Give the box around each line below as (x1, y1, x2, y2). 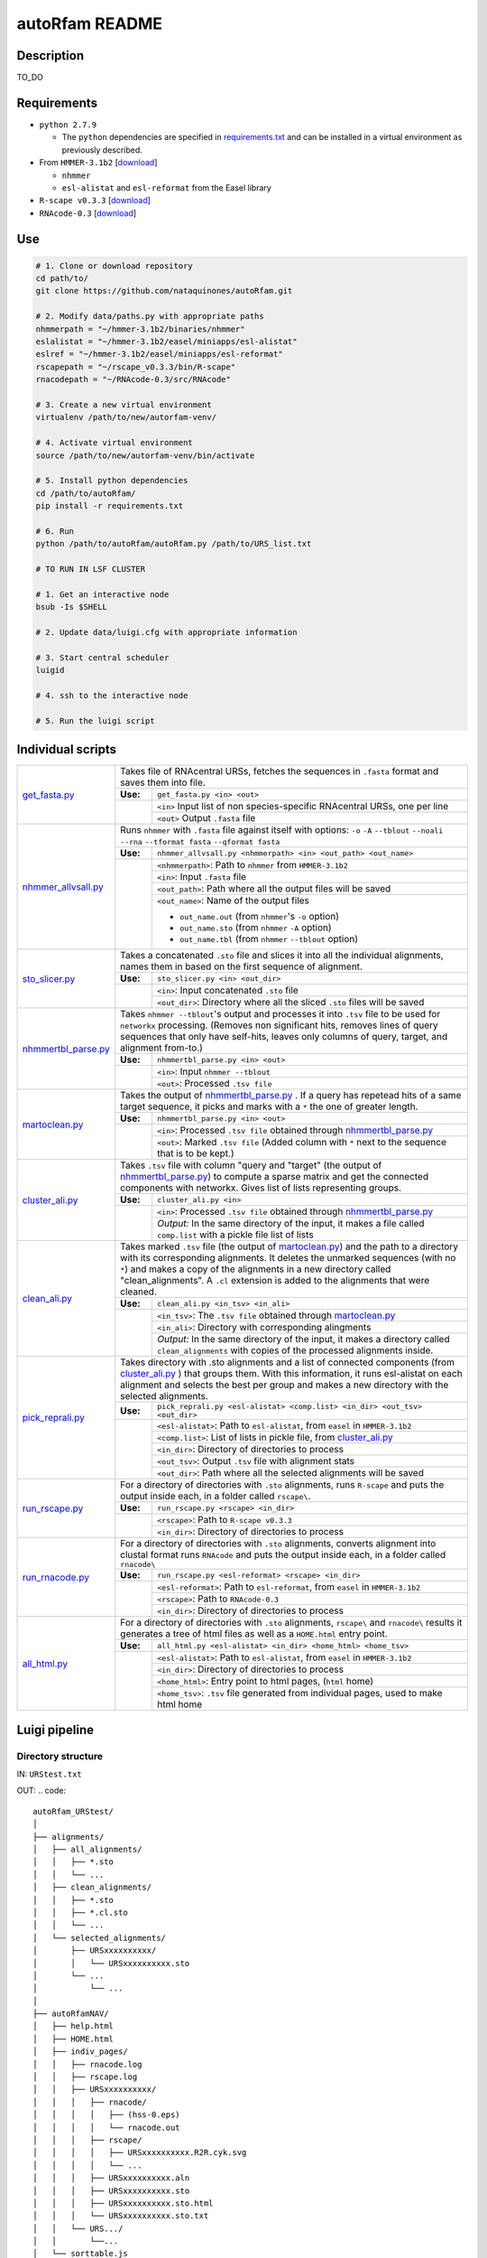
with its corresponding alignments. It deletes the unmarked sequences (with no (120, 1252, 456, 1264)
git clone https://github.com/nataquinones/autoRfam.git (35, 285, 293, 296)
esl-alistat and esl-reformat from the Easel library (61, 182, 272, 193)
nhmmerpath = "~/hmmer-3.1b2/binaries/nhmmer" (35, 323, 245, 334)
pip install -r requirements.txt (35, 501, 184, 511)
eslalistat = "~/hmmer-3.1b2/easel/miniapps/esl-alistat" (35, 337, 298, 347)
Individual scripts (16, 742, 117, 758)
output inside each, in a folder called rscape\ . (120, 1490, 311, 1503)
